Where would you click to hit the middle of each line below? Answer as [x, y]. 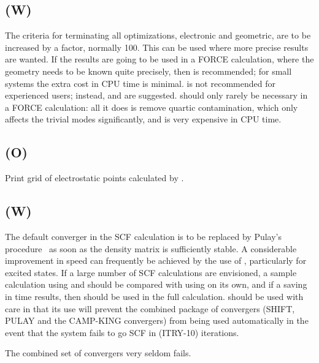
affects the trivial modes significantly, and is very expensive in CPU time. [143, 119]
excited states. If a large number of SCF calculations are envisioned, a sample [151, 272]
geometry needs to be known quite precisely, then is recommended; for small [148, 71]
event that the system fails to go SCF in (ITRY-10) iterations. [122, 332]
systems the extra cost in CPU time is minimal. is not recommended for [140, 83]
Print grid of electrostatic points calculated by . [94, 178]
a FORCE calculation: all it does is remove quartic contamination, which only [152, 107]
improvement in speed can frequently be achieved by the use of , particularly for [156, 260]
